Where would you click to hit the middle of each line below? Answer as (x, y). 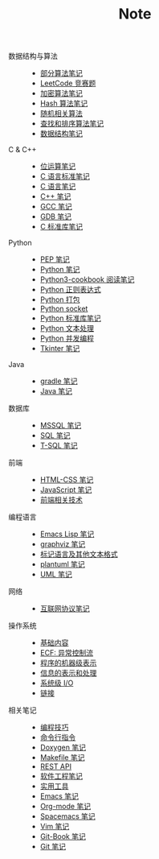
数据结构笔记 (61, 134)
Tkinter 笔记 (60, 349)
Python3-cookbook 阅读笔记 (87, 279)
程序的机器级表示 (68, 663)
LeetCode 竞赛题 (68, 83)
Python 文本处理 (67, 328)
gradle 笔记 (59, 381)
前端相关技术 (61, 500)
